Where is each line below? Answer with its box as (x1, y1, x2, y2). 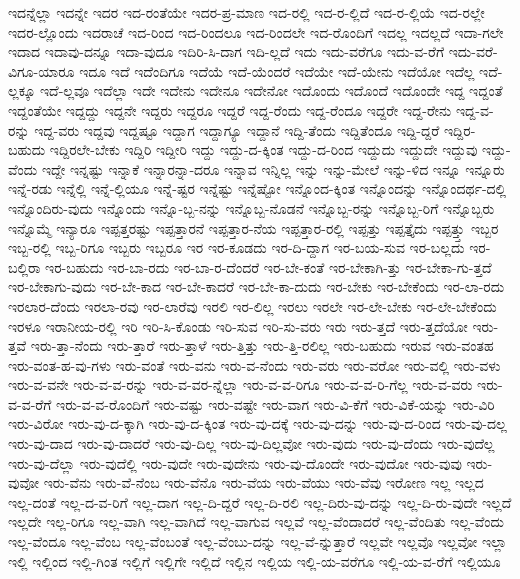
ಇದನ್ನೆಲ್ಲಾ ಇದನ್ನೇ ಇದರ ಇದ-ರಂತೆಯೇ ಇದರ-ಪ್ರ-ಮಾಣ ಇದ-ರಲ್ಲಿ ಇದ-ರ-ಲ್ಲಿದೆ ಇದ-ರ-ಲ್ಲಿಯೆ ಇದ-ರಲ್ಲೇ (8, 2, 485, 22)
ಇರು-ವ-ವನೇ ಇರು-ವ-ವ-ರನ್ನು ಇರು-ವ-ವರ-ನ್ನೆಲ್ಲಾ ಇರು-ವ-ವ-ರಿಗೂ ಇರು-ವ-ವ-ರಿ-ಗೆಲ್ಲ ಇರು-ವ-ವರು (8, 374, 473, 395)
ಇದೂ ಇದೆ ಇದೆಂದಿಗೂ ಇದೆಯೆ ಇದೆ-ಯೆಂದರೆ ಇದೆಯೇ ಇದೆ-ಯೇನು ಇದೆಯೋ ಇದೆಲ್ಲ (79, 60, 475, 81)
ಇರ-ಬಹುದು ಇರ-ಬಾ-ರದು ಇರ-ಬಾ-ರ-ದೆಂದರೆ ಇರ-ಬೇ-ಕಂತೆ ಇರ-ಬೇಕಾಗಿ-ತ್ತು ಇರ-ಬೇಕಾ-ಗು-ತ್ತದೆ (45, 256, 492, 277)
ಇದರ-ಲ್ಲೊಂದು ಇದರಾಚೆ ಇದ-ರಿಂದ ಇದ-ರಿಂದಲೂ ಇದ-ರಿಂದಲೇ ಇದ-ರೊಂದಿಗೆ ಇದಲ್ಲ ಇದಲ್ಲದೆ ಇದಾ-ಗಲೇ (8, 21, 504, 42)
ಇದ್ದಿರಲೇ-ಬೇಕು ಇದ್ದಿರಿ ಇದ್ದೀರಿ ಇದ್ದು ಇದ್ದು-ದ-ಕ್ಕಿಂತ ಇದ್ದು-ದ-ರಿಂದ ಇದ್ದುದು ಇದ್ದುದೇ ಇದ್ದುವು (49, 139, 478, 160)
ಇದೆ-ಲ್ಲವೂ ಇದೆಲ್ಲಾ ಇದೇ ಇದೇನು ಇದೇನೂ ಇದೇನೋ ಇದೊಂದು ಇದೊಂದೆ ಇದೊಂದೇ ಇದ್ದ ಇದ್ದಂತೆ (39, 80, 503, 101)
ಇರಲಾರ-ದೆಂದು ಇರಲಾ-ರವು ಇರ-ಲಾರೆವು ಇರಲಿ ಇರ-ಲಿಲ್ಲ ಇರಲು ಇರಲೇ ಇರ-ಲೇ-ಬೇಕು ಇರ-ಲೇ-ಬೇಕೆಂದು (8, 295, 497, 316)
